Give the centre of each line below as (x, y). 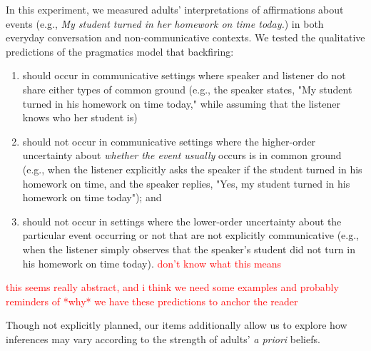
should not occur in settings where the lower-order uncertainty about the (182, 221)
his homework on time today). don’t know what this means (152, 263)
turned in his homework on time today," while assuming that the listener (181, 103)
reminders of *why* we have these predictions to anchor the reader (152, 301)
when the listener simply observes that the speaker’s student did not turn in (189, 249)
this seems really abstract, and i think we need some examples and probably (172, 287)
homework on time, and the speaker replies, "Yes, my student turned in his (186, 183)
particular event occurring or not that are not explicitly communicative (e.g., (190, 235)
